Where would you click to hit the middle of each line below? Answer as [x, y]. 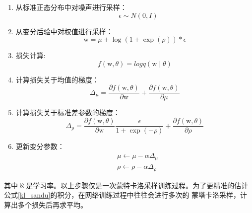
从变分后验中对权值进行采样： [64, 31]
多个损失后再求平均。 [52, 204]
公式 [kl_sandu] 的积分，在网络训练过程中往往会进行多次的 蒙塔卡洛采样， [122, 195]
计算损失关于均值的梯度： [57, 79]
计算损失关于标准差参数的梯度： [68, 112]
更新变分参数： [40, 146]
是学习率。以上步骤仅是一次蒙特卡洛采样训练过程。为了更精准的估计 [137, 185]
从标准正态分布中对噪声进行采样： [71, 7]
